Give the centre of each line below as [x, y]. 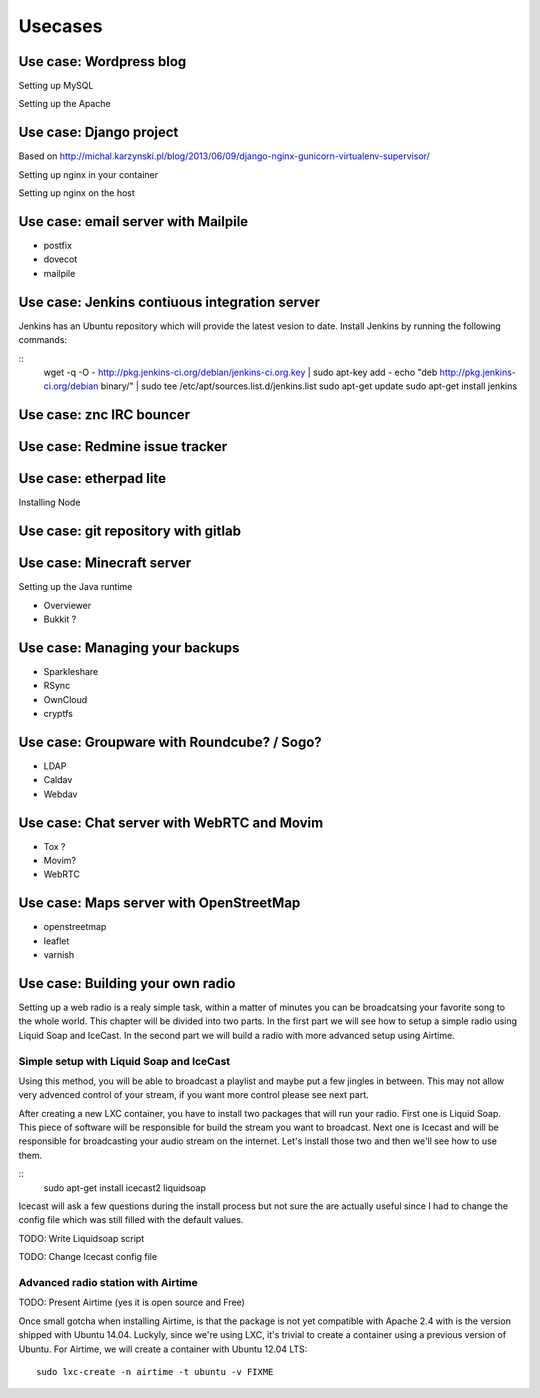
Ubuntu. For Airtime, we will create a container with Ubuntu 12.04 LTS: [163, 1349]
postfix [57, 246]
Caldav [58, 780]
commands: [43, 340]
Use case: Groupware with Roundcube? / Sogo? [170, 741]
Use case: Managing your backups [129, 647]
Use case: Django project [98, 132]
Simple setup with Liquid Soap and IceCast [124, 1061]
